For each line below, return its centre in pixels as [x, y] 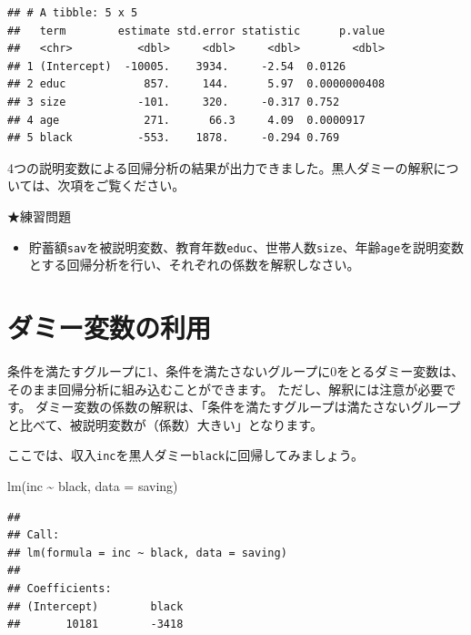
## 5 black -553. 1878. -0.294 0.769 [174, 138]
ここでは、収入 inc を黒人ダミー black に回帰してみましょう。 [186, 455]
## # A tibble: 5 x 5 [73, 13]
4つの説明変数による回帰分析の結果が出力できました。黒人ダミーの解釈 [220, 167]
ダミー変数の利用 [110, 327]
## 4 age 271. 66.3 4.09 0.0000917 [186, 120]
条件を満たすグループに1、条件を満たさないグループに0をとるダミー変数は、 [236, 370]
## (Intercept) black [95, 606]
